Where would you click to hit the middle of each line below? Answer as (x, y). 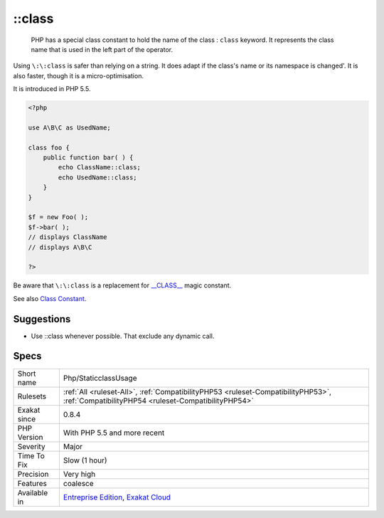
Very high (79, 474)
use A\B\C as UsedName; (70, 127)
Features (32, 483)
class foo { (49, 147)
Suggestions (42, 319)
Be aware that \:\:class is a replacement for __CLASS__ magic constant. (122, 285)
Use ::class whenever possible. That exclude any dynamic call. (123, 336)
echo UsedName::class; (98, 177)
